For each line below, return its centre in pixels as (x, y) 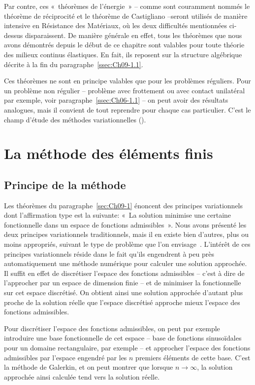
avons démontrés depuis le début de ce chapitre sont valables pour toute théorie (124, 45)
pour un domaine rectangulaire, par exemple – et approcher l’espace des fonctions (127, 348)
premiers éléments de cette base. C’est (193, 357)
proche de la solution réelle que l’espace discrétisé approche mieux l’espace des (122, 302)
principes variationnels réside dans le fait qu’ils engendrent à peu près (109, 253)
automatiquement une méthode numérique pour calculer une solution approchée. (126, 263)
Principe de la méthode (65, 184)
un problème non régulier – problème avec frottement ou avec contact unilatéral (125, 90)
